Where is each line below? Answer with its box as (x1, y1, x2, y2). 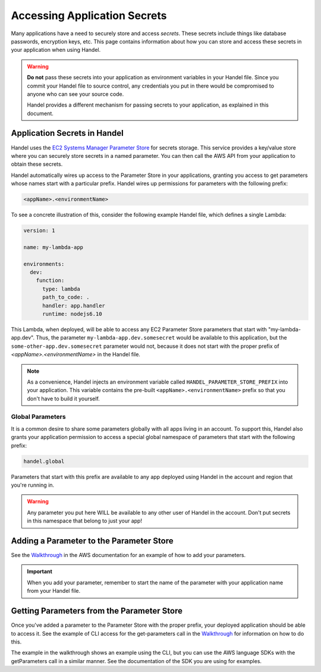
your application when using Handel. (11, 46, 101, 54)
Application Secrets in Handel (11, 128, 124, 138)
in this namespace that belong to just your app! (27, 517, 143, 524)
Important (27, 568, 53, 575)
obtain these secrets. (11, 161, 63, 168)
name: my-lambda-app (23, 244, 83, 250)
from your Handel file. (27, 587, 81, 595)
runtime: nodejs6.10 (42, 310, 102, 317)
